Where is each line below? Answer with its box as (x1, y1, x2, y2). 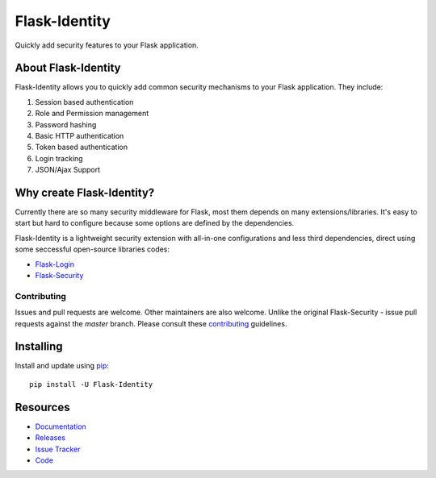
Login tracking (35, 153, 84, 163)
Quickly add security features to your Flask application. (15, 40, 199, 50)
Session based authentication (35, 97, 134, 106)
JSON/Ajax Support (35, 165, 101, 175)
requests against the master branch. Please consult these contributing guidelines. (15, 318, 287, 328)
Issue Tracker (35, 444, 81, 454)
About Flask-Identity (15, 61, 121, 75)
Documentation (35, 422, 86, 431)
